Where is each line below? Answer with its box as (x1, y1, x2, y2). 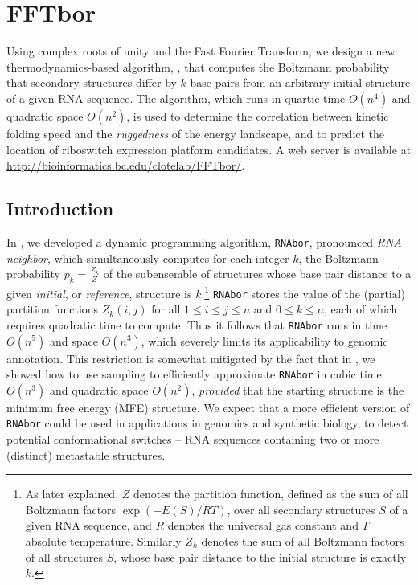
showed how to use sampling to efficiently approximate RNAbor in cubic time (6, 366, 382, 382)
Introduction (6, 196, 114, 221)
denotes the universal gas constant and (167, 517, 359, 534)
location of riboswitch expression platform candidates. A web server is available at (6, 141, 412, 157)
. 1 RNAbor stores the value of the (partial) (201, 282, 406, 301)
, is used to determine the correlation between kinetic (126, 107, 389, 124)
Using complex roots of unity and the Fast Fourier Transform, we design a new (6, 43, 395, 59)
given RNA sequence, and (25, 517, 152, 534)
